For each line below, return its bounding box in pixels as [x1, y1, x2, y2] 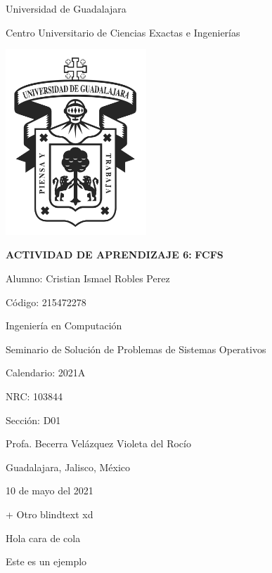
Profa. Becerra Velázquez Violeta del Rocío [6, 436, 191, 451]
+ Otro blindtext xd [6, 506, 93, 521]
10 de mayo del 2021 [6, 483, 93, 498]
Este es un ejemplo [6, 554, 87, 569]
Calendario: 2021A [6, 365, 86, 380]
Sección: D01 [6, 412, 61, 427]
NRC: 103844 [6, 388, 63, 403]
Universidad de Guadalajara [6, 1, 127, 15]
